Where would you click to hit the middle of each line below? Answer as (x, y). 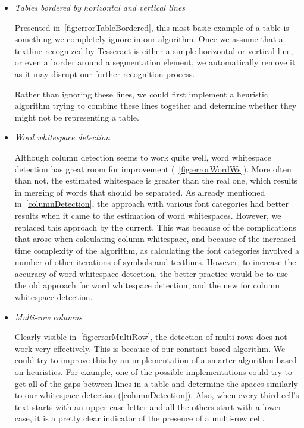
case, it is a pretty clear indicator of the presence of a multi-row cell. (140, 418)
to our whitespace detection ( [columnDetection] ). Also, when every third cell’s (157, 395)
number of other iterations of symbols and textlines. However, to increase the (155, 262)
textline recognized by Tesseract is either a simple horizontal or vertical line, (154, 50)
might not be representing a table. (77, 117)
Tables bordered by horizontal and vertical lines (100, 7)
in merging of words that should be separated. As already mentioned (140, 192)
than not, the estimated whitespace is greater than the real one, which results (156, 180)
